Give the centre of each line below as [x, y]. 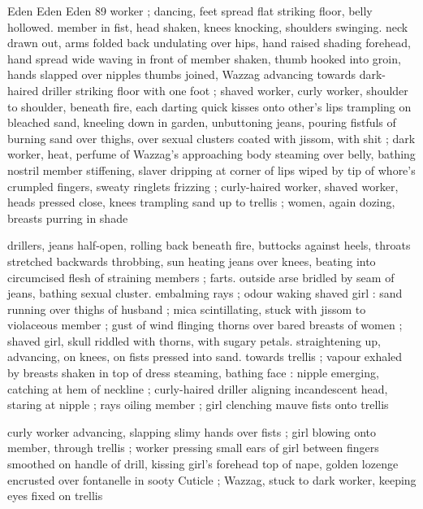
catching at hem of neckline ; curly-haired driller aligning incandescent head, [198, 388]
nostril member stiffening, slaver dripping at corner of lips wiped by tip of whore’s [211, 170]
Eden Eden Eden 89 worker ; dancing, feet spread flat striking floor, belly [190, 11]
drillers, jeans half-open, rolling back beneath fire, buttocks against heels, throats [209, 245]
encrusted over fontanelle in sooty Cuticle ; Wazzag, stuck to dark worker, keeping [212, 479]
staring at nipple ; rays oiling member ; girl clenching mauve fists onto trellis [198, 405]
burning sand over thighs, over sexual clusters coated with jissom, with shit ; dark [211, 138]
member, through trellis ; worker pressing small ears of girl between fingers [193, 448]
